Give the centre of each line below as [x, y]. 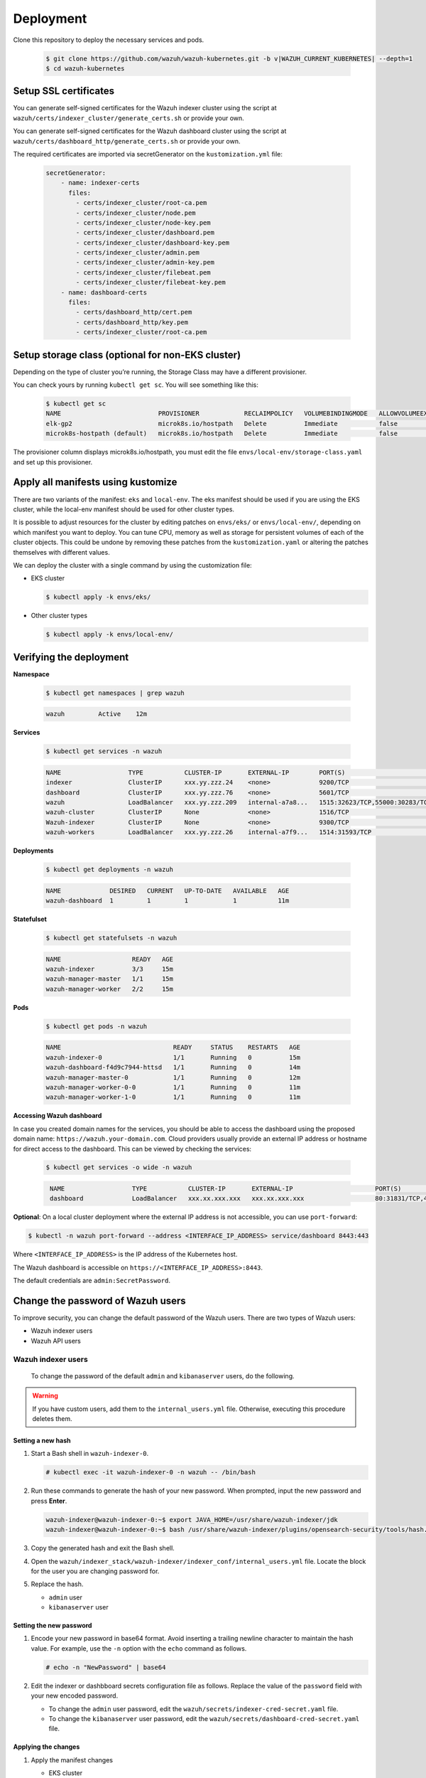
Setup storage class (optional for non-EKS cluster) [127, 355]
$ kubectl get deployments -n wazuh [110, 870]
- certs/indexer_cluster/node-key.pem [143, 223]
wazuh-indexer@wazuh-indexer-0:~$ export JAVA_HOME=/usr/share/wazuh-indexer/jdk [192, 1519]
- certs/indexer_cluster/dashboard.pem [145, 233]
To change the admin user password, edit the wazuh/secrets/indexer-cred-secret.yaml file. [193, 1709]
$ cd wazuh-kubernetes [85, 68]
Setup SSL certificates [64, 91]
